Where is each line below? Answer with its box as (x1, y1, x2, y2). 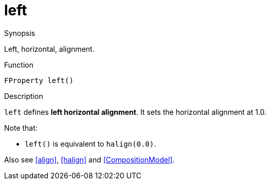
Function (4, 60, 33, 69)
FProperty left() (4, 76, 74, 85)
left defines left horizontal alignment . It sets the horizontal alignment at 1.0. (4, 107, 267, 116)
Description (4, 91, 43, 100)
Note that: (4, 123, 38, 132)
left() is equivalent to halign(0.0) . (25, 139, 156, 148)
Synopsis (4, 28, 35, 37)
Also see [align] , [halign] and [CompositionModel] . (4, 155, 175, 164)
